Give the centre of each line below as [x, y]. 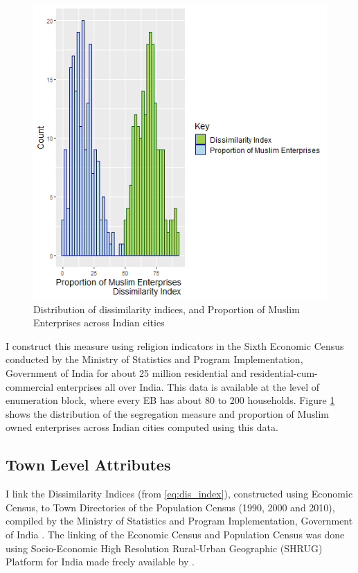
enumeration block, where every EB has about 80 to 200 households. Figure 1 [170, 400]
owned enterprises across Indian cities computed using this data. [142, 427]
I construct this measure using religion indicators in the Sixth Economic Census [175, 345]
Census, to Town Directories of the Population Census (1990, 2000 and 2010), [170, 507]
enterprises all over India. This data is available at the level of [188, 386]
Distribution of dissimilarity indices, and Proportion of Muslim [167, 309]
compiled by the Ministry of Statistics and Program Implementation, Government [179, 521]
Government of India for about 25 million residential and [126, 372]
